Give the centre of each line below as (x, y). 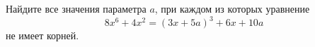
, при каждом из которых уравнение (232, 8)
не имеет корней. (42, 35)
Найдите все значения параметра (76, 8)
